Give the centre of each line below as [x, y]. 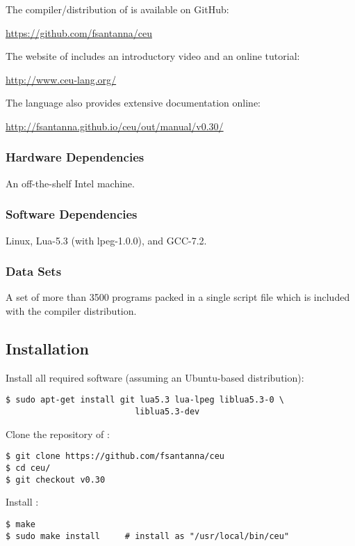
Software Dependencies [72, 214]
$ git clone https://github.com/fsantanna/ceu [115, 457]
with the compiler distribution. [71, 311]
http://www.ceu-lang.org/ [61, 79]
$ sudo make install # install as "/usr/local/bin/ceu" [148, 536]
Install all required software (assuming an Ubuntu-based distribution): [155, 377]
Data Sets [34, 271]
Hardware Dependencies [75, 157]
